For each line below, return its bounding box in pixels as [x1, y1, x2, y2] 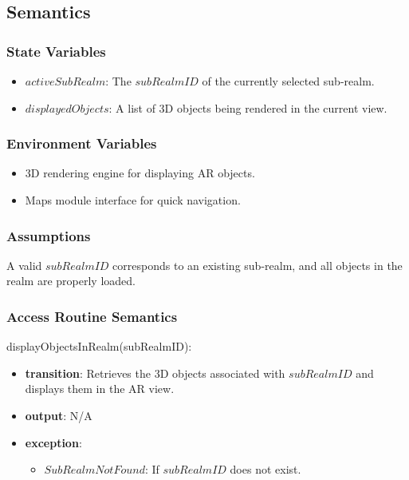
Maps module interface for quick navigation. [25, 192, 241, 208]
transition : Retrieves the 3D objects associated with [25, 364, 285, 381]
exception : [25, 434, 82, 450]
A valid [6, 256, 42, 273]
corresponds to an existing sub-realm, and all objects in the [112, 256, 403, 273]
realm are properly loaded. [6, 272, 136, 289]
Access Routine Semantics [6, 306, 178, 326]
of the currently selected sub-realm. [202, 73, 375, 89]
